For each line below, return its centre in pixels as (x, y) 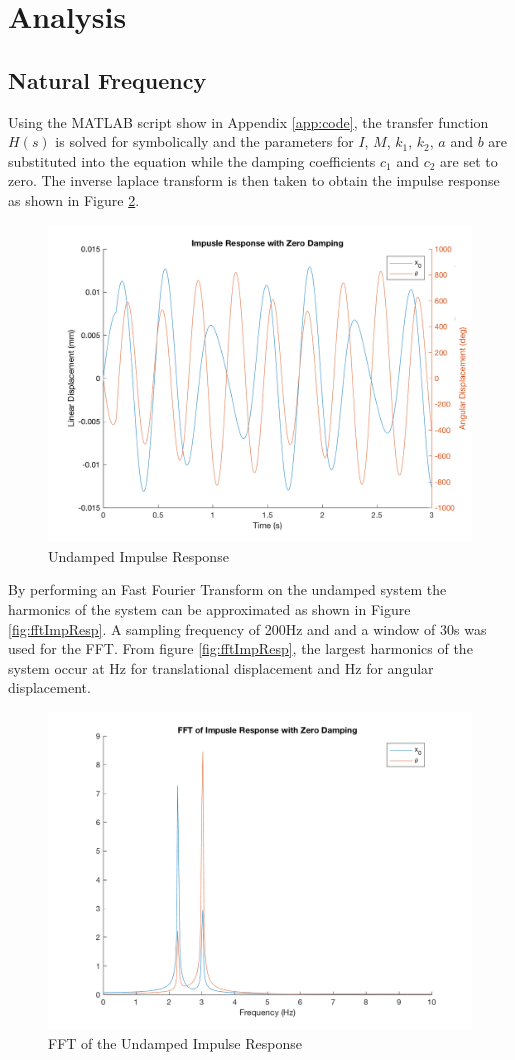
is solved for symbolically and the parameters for (204, 141)
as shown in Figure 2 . (74, 199)
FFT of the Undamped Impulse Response (175, 1043)
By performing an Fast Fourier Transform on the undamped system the (227, 589)
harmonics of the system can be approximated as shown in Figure (209, 608)
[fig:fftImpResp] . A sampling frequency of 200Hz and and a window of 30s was (247, 628)
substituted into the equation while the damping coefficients (192, 160)
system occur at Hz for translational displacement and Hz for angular (221, 667)
